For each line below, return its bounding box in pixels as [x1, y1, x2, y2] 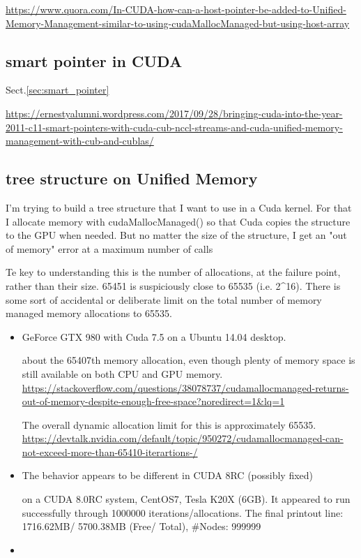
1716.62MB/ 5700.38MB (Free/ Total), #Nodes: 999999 [22, 519, 261, 534]
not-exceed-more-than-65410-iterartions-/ [22, 444, 198, 459]
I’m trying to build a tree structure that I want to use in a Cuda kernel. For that [6, 200, 352, 214]
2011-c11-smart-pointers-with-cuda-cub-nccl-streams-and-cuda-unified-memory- [6, 119, 343, 134]
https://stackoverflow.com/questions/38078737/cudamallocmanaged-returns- [22, 380, 349, 395]
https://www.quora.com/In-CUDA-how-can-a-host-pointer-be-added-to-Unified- [6, 2, 346, 16]
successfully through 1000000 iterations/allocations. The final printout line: [22, 505, 344, 520]
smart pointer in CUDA [6, 50, 183, 71]
